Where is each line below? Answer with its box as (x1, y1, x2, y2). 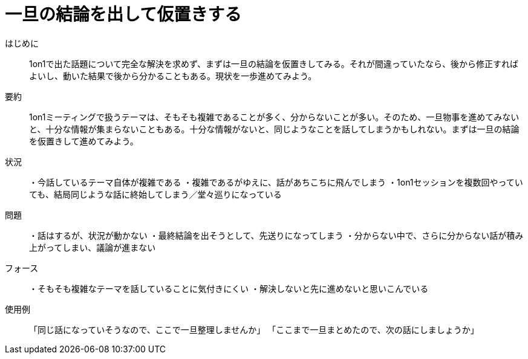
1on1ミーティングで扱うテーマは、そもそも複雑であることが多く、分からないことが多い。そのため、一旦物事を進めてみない (29, 111, 520, 122)
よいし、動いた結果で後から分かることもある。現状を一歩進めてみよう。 (29, 70, 317, 81)
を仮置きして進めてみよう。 (29, 135, 139, 146)
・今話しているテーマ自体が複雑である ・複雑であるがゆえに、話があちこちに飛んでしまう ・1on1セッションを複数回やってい (29, 176, 523, 187)
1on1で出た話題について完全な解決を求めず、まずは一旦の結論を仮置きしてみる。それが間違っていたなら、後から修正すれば (29, 58, 518, 69)
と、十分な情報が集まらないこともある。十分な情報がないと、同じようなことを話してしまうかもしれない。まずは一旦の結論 (29, 123, 520, 134)
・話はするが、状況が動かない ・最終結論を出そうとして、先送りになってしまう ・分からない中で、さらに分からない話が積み (29, 230, 524, 241)
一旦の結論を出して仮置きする (5, 4, 242, 25)
